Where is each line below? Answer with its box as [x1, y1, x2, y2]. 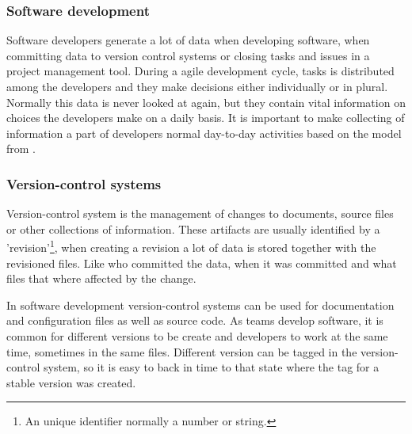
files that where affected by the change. [6, 270, 196, 287]
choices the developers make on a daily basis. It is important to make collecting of [6, 109, 405, 126]
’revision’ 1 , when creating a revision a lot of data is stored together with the [6, 237, 376, 256]
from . [6, 140, 36, 157]
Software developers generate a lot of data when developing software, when [6, 32, 370, 48]
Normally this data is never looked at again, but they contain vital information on [6, 93, 406, 110]
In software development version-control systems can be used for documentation [6, 296, 395, 313]
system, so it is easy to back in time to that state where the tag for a [44, 359, 380, 375]
